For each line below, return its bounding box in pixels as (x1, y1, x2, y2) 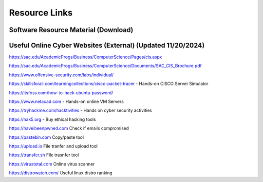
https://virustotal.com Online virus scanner (9, 161, 95, 167)
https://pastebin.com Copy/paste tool (9, 134, 84, 140)
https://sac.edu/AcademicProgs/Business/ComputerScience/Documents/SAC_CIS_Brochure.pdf (9, 63, 202, 69)
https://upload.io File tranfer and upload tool (9, 143, 98, 149)
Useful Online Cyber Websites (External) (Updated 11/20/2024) (9, 41, 205, 50)
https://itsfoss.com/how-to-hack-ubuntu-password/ (9, 90, 113, 96)
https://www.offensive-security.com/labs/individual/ (9, 72, 114, 78)
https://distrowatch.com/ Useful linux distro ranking (9, 170, 113, 176)
